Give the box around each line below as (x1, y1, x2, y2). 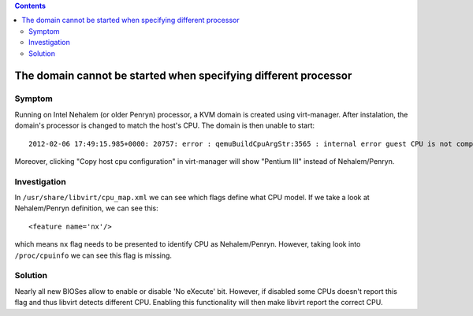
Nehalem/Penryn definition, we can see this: (14, 203, 158, 213)
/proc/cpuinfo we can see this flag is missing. (14, 251, 173, 260)
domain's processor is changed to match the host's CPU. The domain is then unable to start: (14, 121, 315, 130)
